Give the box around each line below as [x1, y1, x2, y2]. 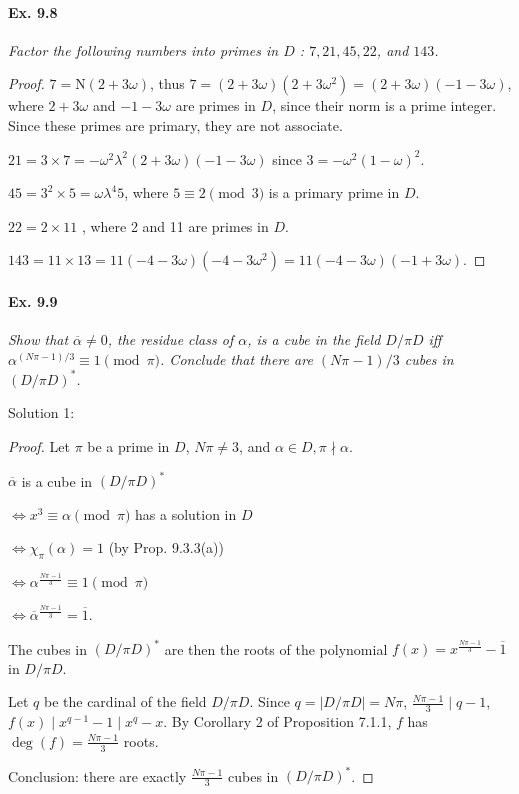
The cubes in [8, 638, 88, 659]
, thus [150, 73, 185, 94]
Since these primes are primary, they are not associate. [8, 114, 343, 135]
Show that [8, 329, 69, 350]
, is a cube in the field [247, 329, 381, 350]
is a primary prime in [268, 182, 400, 203]
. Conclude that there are [160, 348, 313, 369]
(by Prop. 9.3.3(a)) [108, 537, 225, 558]
